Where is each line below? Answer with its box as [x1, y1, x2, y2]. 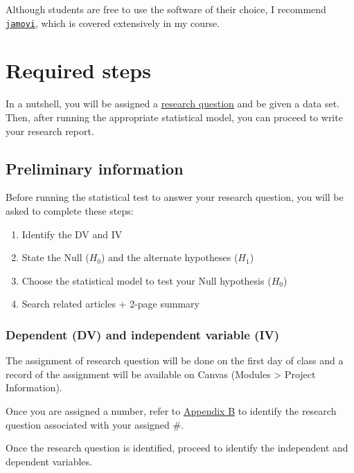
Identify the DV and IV [21, 226, 123, 241]
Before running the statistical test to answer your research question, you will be [6, 190, 344, 204]
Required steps [6, 56, 151, 84]
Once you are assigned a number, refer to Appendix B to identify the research [6, 403, 337, 418]
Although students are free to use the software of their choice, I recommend [6, 2, 326, 16]
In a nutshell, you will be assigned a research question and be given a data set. [6, 96, 339, 111]
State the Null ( [21, 250, 89, 265]
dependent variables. [6, 454, 92, 468]
